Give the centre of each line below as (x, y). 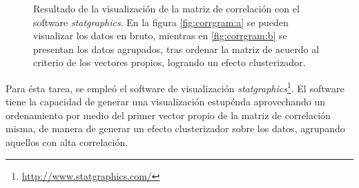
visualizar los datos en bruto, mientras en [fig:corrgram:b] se (160, 35)
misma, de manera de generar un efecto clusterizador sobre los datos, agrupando (175, 128)
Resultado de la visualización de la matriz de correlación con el (166, 8)
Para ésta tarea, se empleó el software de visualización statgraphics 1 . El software (175, 87)
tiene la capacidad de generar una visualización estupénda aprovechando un (166, 102)
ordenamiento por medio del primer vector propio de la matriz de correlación (168, 115)
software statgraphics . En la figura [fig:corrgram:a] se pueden (161, 22)
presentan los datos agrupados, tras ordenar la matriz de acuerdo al (176, 49)
